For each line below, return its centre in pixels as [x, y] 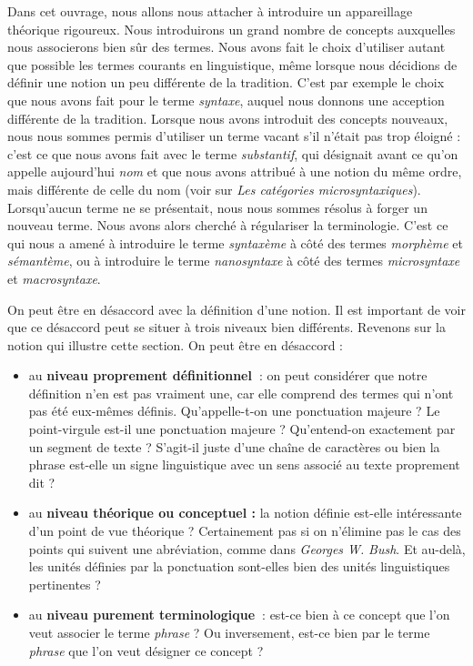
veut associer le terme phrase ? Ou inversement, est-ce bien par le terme [229, 632]
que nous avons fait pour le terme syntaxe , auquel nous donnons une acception [226, 100]
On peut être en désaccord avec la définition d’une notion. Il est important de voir [236, 309]
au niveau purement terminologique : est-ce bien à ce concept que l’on [239, 615]
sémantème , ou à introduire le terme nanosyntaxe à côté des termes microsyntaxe [234, 261]
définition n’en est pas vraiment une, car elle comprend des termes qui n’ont [241, 393]
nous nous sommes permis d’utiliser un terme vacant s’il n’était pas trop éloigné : [234, 136]
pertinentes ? [65, 584]
